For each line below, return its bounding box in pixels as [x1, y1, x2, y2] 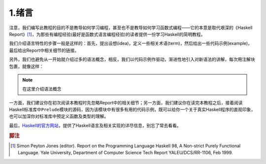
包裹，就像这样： [9, 63, 44, 69]
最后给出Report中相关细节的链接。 [9, 47, 79, 53]
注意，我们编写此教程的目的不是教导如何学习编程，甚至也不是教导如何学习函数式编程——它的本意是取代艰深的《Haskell [9, 25, 253, 31]
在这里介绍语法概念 [22, 86, 62, 92]
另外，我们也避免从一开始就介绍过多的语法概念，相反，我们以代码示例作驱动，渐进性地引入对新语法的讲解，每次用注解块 [9, 57, 255, 63]
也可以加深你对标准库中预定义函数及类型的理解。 [9, 113, 108, 119]
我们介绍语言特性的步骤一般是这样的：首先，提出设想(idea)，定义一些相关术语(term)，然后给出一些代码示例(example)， [9, 40, 252, 46]
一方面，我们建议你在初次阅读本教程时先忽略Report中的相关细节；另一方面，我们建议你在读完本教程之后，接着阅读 [9, 99, 243, 105]
